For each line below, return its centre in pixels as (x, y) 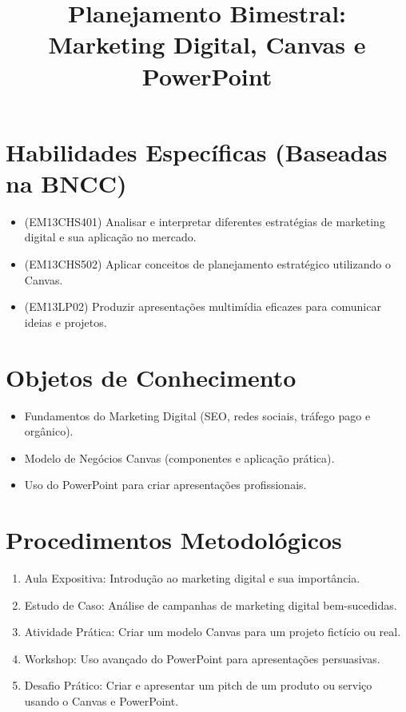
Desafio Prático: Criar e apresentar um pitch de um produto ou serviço (198, 685)
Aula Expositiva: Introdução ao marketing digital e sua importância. (192, 578)
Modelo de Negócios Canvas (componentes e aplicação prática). (179, 457)
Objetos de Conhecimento (151, 377)
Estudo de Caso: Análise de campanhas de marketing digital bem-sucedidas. (211, 605)
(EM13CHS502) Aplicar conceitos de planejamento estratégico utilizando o (207, 264)
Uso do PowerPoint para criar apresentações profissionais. (165, 485)
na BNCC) (66, 183)
